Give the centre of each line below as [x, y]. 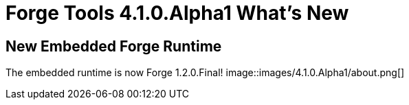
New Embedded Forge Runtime [114, 46]
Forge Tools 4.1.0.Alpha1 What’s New [177, 13]
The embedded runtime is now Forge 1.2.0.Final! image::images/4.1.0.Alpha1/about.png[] [205, 73]
